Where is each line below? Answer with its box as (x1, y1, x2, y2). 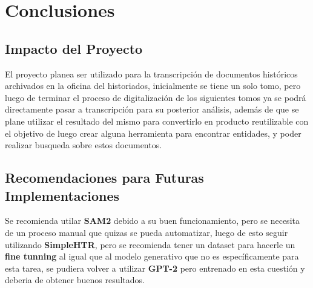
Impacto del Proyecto (5, 39, 143, 57)
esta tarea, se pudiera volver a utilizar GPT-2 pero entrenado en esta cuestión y (5, 261, 305, 274)
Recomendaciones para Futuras (5, 168, 204, 187)
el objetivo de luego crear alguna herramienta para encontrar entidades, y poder (5, 126, 301, 139)
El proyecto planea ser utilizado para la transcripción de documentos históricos (5, 67, 298, 80)
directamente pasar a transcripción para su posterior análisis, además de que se (5, 103, 299, 116)
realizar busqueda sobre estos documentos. (5, 139, 162, 151)
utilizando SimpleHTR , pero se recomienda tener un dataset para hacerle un (5, 238, 295, 250)
